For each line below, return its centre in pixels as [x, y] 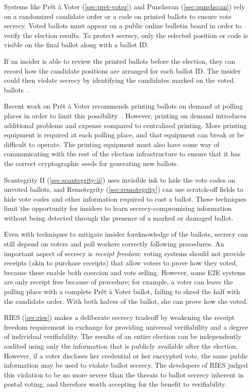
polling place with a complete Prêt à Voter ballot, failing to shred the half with [122, 291]
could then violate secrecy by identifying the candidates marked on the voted [119, 80]
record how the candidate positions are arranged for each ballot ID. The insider [122, 70]
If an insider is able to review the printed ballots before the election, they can [120, 61]
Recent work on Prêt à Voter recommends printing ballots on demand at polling [124, 106]
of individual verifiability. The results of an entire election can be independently [123, 336]
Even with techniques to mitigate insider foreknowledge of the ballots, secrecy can [126, 234]
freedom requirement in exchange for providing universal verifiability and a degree [126, 327]
